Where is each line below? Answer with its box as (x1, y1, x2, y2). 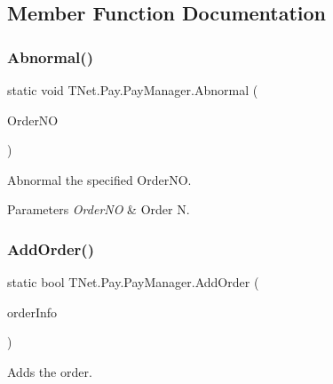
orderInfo (7, 302, 58, 321)
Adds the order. (7, 362, 92, 380)
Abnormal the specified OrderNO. (7, 170, 192, 188)
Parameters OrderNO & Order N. (7, 200, 190, 219)
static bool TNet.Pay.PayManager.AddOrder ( (7, 273, 259, 292)
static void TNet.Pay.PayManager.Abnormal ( (7, 81, 258, 99)
